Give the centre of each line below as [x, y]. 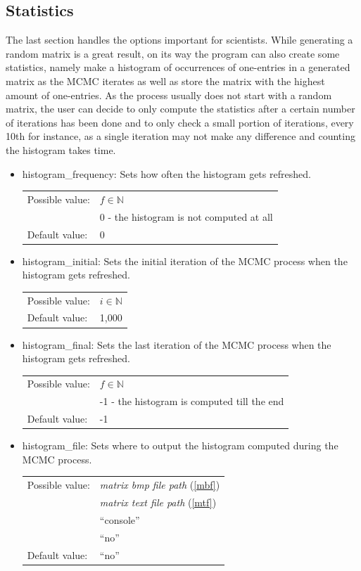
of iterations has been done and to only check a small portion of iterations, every [180, 122]
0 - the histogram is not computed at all [186, 216]
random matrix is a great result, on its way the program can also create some [173, 53]
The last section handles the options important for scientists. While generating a [179, 40]
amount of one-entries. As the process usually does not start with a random [169, 95]
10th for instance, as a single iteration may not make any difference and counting [180, 136]
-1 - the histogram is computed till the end [192, 401]
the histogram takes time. [61, 149]
